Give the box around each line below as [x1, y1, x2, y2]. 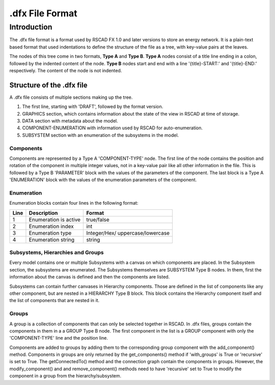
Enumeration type [29, 229, 72, 236]
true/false [86, 216, 109, 223]
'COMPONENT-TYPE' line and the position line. [9, 335, 108, 341]
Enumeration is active [29, 216, 81, 223]
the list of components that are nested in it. [9, 297, 100, 304]
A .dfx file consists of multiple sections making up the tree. [9, 94, 133, 100]
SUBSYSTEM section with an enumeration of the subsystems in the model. [22, 132, 179, 138]
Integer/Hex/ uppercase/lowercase [86, 229, 170, 236]
